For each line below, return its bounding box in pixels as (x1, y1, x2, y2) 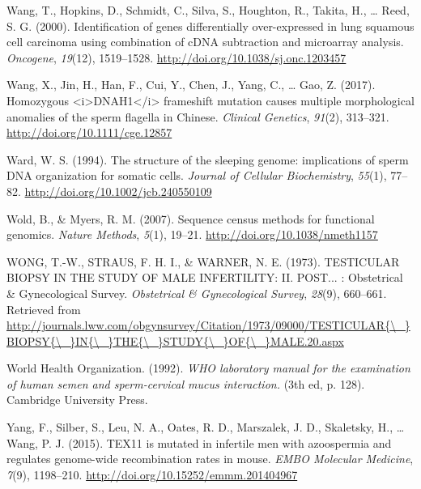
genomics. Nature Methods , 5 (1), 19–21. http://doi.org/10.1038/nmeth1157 (6, 226, 378, 243)
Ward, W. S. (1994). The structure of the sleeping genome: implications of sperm (6, 151, 409, 168)
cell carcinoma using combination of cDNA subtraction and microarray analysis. (6, 33, 404, 50)
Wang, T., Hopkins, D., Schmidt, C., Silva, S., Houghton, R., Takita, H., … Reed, (6, 2, 410, 18)
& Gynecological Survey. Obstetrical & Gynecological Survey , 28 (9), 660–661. (6, 284, 387, 301)
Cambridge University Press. (6, 391, 148, 408)
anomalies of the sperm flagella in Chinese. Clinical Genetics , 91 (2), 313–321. (6, 108, 389, 125)
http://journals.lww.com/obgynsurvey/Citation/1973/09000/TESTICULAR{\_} (6, 317, 410, 334)
